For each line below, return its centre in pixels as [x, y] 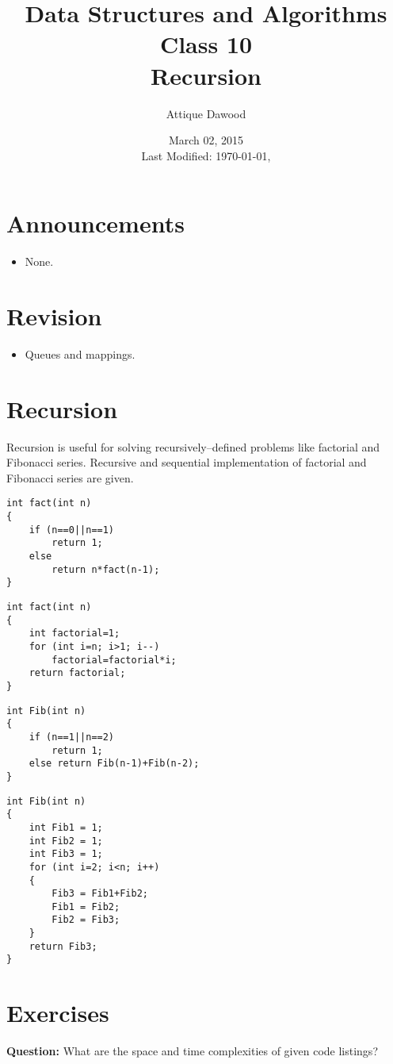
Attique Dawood [206, 113]
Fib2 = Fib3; [86, 920]
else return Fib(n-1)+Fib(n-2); [114, 764]
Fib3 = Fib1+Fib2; [100, 894]
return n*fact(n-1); [106, 569]
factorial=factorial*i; [114, 660]
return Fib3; [63, 946]
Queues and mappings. [80, 353]
